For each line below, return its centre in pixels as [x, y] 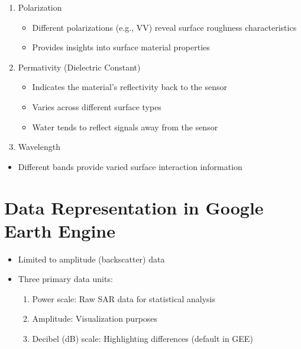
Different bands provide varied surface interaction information [130, 166]
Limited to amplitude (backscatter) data [91, 259]
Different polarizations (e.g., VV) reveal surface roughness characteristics [164, 27]
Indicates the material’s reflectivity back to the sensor [130, 87]
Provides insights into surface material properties [121, 47]
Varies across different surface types [97, 106]
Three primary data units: [65, 279]
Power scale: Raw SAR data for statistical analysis [124, 298]
